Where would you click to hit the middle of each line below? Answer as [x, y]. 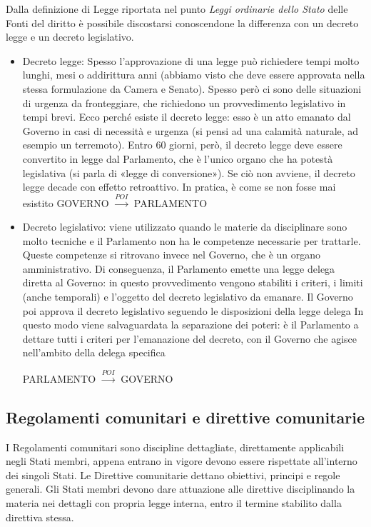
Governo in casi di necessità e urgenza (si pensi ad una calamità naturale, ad [190, 130]
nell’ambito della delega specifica [94, 352]
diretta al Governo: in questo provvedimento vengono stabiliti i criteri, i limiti [193, 282]
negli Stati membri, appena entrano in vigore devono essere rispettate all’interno [182, 461]
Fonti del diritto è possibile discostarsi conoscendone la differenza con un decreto [182, 22]
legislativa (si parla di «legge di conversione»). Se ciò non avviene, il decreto [189, 172]
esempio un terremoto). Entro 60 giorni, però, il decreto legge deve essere [182, 145]
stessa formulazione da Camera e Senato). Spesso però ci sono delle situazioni [192, 88]
